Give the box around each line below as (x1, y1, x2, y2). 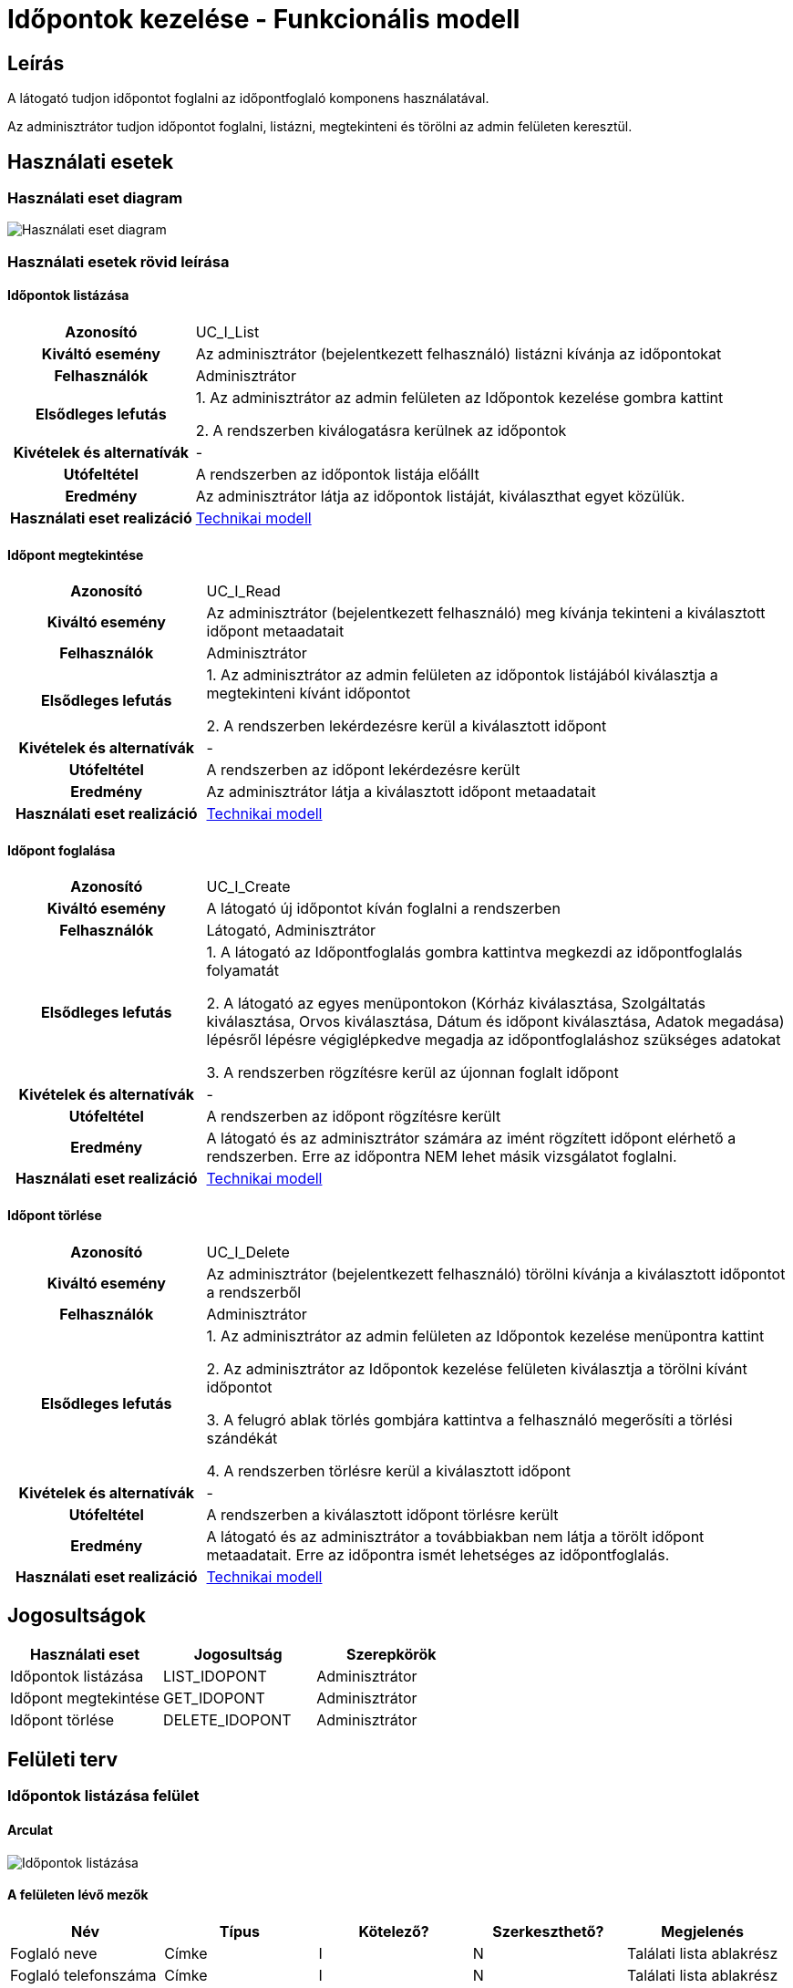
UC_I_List (195, 322, 260, 341)
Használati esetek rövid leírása (7, 252, 230, 271)
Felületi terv (7, 1747, 118, 1771)
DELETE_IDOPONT (163, 1711, 292, 1730)
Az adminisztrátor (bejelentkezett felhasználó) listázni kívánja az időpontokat (195, 344, 722, 363)
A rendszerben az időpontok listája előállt (195, 464, 479, 483)
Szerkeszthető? (492, 1921, 604, 1941)
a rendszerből (206, 1282, 302, 1301)
